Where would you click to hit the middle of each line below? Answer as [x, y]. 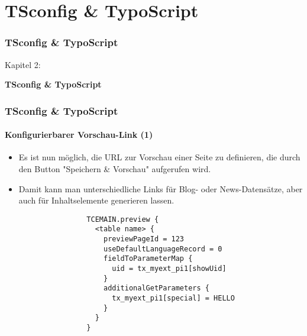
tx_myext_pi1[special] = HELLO [173, 298]
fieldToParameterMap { [148, 259]
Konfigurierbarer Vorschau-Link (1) [79, 135]
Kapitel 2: [23, 64]
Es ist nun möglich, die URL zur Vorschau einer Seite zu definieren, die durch [159, 157]
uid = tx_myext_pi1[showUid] [169, 269]
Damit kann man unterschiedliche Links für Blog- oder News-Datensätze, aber [161, 188]
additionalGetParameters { [156, 288]
